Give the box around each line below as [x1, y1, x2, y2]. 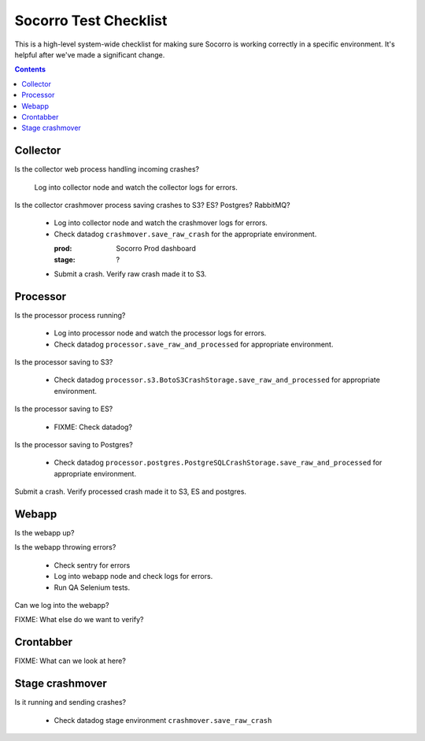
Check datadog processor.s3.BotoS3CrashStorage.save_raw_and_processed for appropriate [54, 375, 381, 385]
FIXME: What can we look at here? [14, 656, 126, 665]
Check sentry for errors [54, 560, 131, 570]
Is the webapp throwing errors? [14, 543, 116, 552]
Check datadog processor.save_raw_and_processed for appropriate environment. [54, 339, 334, 349]
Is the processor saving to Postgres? [14, 439, 133, 449]
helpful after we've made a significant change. [14, 50, 165, 59]
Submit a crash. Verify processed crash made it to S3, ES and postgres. [14, 487, 247, 496]
